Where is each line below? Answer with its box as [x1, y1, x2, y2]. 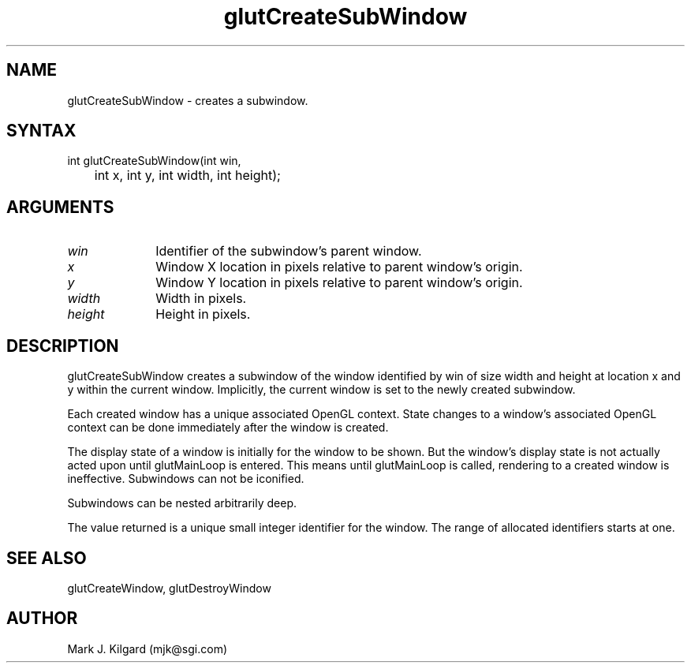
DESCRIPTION [6, 335, 119, 356]
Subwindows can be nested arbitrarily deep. [67, 496, 297, 510]
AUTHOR [6, 608, 78, 629]
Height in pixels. [155, 306, 251, 323]
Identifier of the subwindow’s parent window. [155, 243, 422, 260]
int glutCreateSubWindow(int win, [67, 154, 241, 168]
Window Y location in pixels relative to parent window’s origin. [155, 275, 523, 291]
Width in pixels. [155, 290, 247, 307]
